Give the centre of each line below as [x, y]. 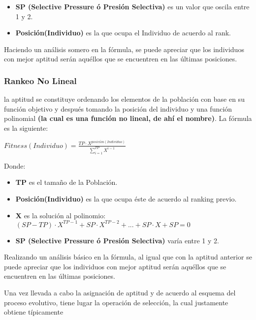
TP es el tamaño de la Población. [66, 182]
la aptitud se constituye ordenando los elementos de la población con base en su [124, 99]
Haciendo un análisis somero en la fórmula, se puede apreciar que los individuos [124, 49]
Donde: [15, 165]
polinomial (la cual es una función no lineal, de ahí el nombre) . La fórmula [128, 118]
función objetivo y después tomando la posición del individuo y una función [118, 108]
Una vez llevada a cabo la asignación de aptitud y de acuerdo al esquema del [120, 292]
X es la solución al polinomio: [61, 215]
